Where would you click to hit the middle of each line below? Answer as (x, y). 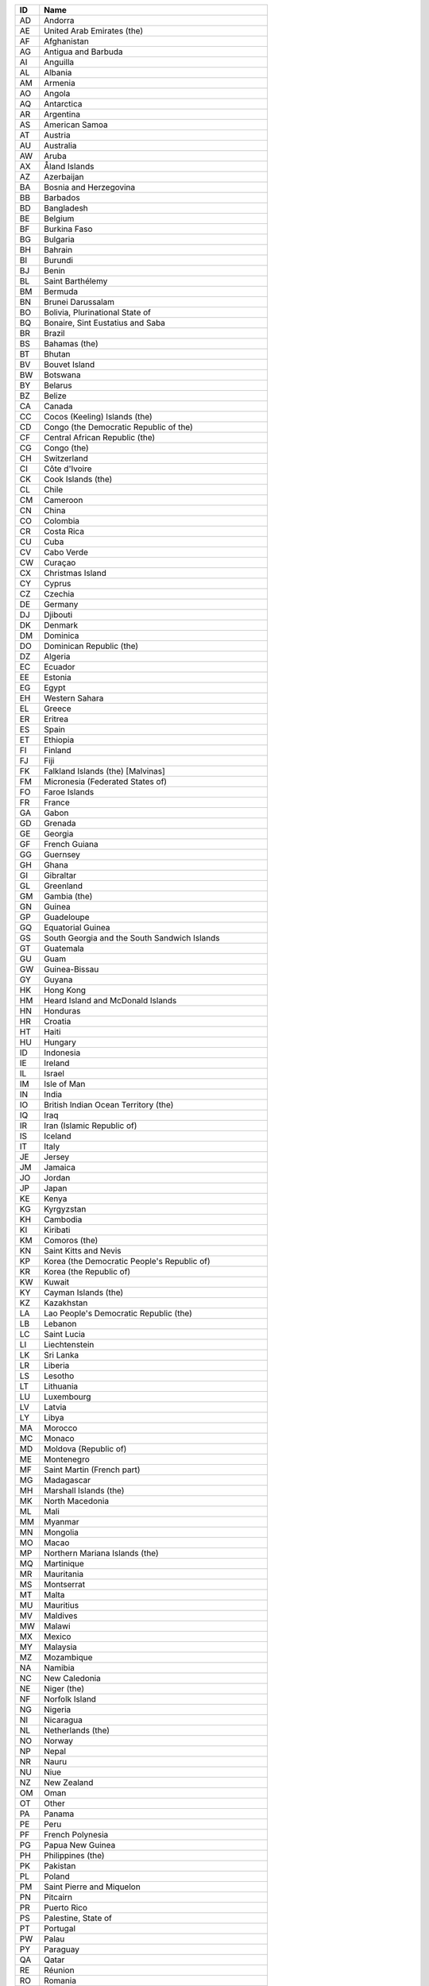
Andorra (59, 20)
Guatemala (64, 948)
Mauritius (62, 1605)
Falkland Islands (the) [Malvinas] (105, 771)
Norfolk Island (70, 1699)
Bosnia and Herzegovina (90, 187)
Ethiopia (59, 740)
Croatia (58, 1021)
